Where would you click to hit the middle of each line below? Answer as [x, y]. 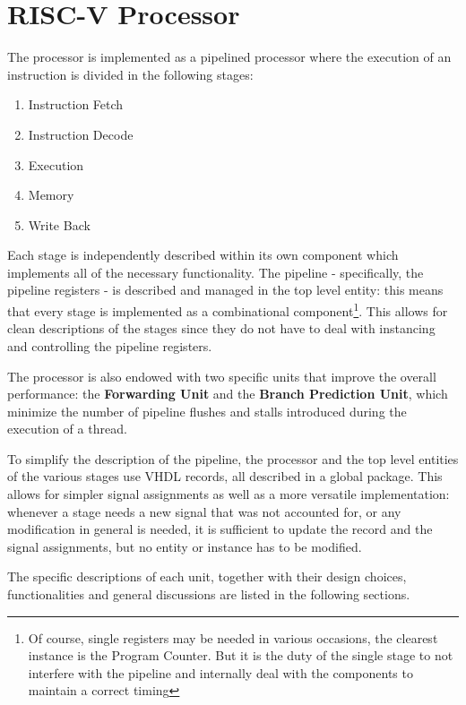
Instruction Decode [81, 134]
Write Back [59, 224]
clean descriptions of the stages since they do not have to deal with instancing [221, 328]
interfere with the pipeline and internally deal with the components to [220, 672]
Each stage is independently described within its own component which [203, 255]
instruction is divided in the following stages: [130, 74]
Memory [51, 195]
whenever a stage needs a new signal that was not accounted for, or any [204, 511]
